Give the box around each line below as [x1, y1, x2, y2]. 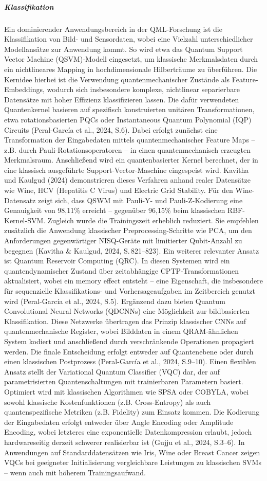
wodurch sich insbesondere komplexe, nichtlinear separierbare [47, 84, 240, 95]
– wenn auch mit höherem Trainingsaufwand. [4, 467, 146, 477]
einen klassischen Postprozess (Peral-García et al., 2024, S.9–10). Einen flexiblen [4, 356, 256, 367]
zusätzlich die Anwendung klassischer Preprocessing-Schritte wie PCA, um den [4, 225, 252, 236]
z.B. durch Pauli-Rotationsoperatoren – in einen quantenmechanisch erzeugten [4, 144, 251, 155]
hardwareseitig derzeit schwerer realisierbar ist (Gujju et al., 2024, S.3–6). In [4, 436, 245, 447]
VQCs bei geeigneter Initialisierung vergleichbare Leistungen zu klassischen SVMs [4, 457, 261, 468]
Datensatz [4, 194, 36, 205]
